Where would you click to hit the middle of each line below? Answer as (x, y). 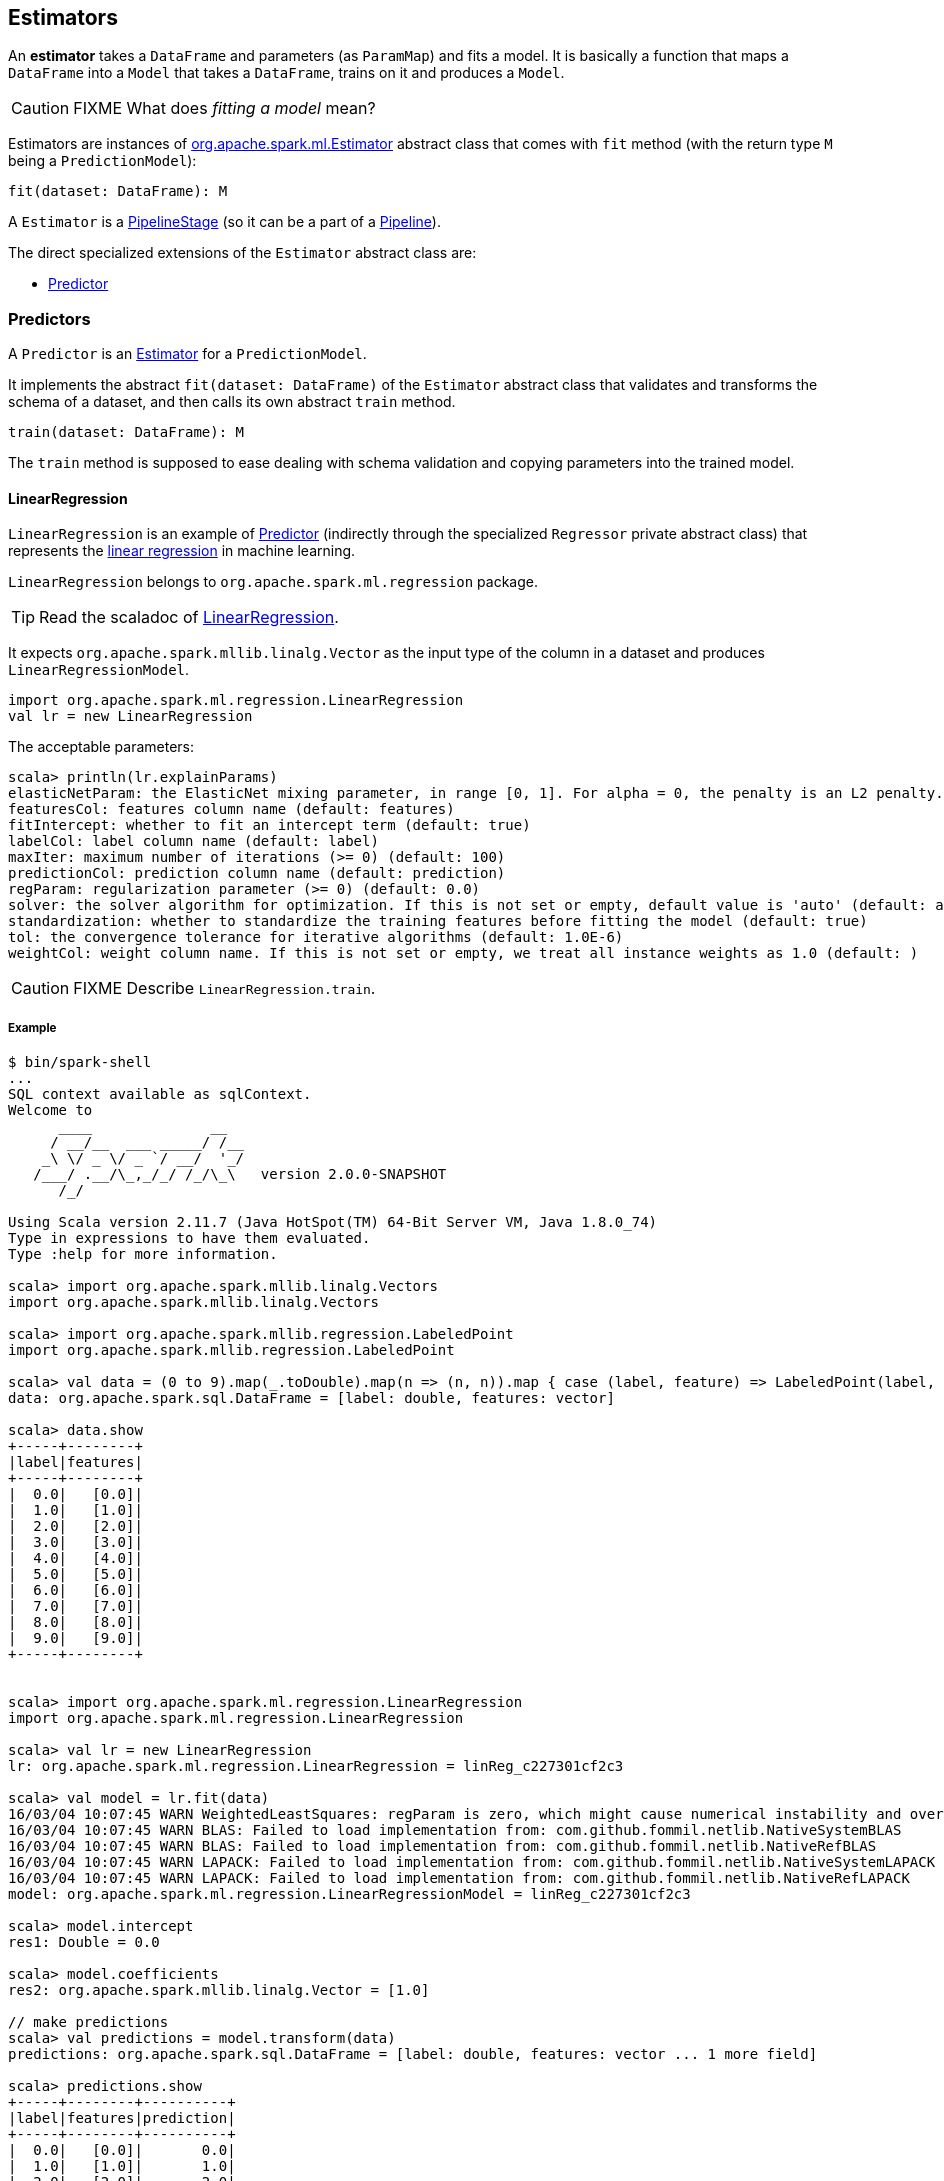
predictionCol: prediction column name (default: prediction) (257, 873)
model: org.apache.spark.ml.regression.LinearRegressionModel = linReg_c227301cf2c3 (349, 1894)
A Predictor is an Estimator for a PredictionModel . (187, 354)
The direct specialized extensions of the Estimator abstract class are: (242, 253)
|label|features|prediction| (122, 2118)
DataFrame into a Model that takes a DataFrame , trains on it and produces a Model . (286, 73)
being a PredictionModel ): (102, 161)
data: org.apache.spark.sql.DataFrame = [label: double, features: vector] (311, 1398)
